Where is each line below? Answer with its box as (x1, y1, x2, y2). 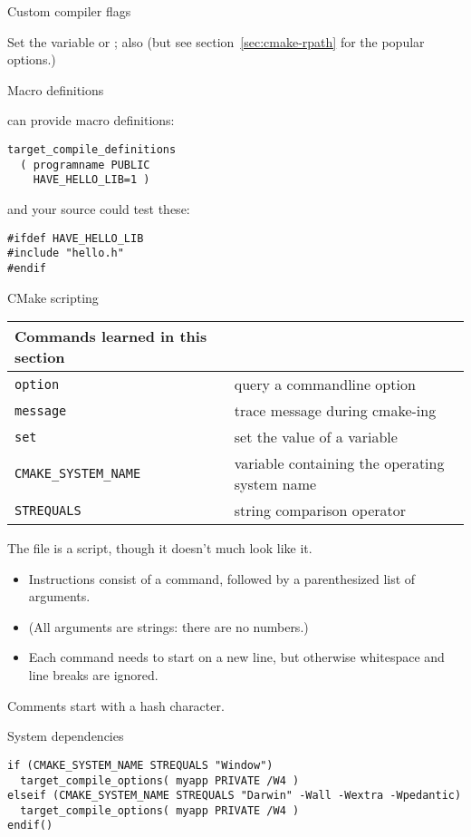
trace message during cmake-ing (234, 400, 437, 422)
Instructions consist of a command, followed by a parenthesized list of (28, 569, 416, 588)
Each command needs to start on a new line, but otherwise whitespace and (28, 647, 445, 667)
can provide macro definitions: (7, 111, 175, 130)
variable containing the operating (234, 453, 445, 474)
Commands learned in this (14, 326, 207, 347)
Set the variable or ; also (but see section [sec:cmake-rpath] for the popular (7, 32, 425, 51)
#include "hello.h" (7, 247, 124, 260)
